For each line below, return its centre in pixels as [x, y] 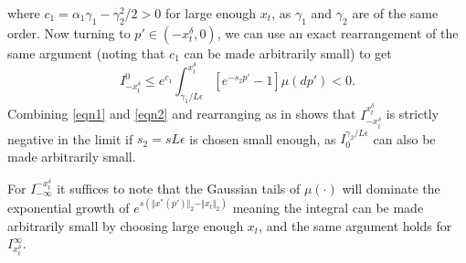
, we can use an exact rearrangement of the [338, 32]
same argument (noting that [86, 53]
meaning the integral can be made [328, 207]
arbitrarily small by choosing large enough [126, 225]
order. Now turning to [69, 32]
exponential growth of [69, 207]
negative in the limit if [70, 138]
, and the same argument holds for [355, 225]
